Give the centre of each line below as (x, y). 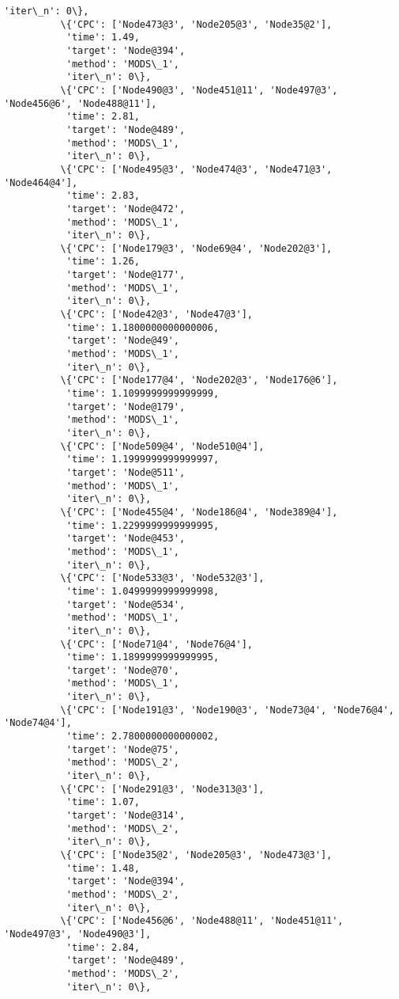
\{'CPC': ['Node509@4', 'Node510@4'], (162, 446)
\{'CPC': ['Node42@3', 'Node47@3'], (156, 315)
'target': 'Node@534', (126, 604)
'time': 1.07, (103, 802)
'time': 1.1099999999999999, (143, 394)
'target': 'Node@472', (126, 209)
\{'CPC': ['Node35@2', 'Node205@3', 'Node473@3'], (196, 855)
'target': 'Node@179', (126, 406)
